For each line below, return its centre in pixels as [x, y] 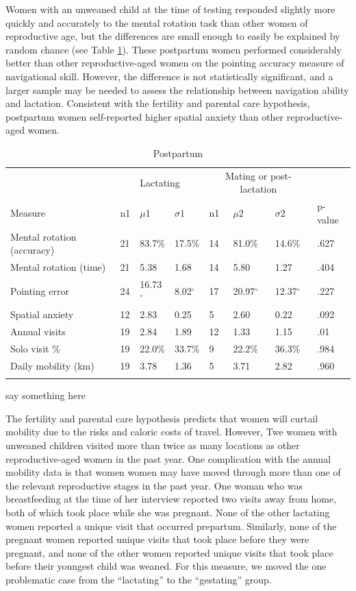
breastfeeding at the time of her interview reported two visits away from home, [171, 499]
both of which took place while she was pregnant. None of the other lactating [168, 512]
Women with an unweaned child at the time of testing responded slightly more [170, 9]
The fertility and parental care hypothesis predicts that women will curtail [162, 418]
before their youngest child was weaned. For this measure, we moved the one [166, 566]
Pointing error [40, 290]
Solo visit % [35, 349]
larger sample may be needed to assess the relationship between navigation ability [177, 89]
